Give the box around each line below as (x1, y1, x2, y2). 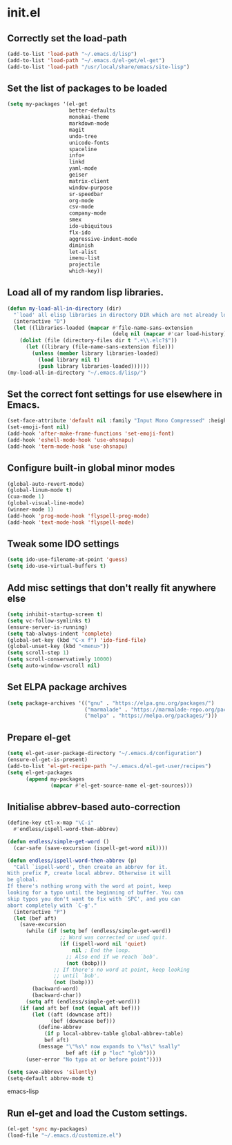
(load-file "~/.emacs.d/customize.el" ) (7, 1132, 122, 1139)
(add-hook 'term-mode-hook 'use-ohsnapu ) (7, 443, 128, 450)
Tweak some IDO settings (7, 538, 119, 550)
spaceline (68, 146, 97, 153)
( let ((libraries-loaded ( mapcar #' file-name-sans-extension (13, 324, 193, 331)
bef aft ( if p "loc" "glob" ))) (66, 1049, 156, 1057)
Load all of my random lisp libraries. (7, 286, 164, 298)
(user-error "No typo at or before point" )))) (25, 1056, 162, 1063)
